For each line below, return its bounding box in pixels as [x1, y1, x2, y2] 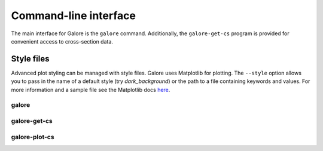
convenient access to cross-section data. [11, 38, 114, 45]
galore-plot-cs [11, 132, 54, 141]
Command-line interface [11, 9, 136, 22]
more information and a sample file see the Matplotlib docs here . [11, 86, 170, 93]
